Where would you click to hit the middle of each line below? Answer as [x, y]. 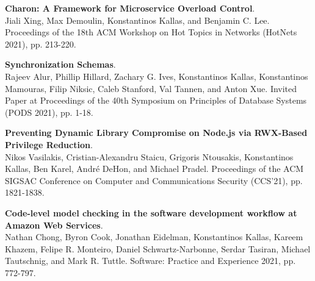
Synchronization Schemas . [60, 64]
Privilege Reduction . [49, 144]
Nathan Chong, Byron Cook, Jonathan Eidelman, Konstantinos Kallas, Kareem [154, 237]
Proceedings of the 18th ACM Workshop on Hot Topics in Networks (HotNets [151, 32]
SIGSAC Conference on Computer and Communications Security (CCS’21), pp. [154, 180]
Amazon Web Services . [54, 225]
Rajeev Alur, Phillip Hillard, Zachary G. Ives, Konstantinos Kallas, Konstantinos [157, 76]
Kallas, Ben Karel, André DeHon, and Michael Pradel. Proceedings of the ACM [154, 169]
